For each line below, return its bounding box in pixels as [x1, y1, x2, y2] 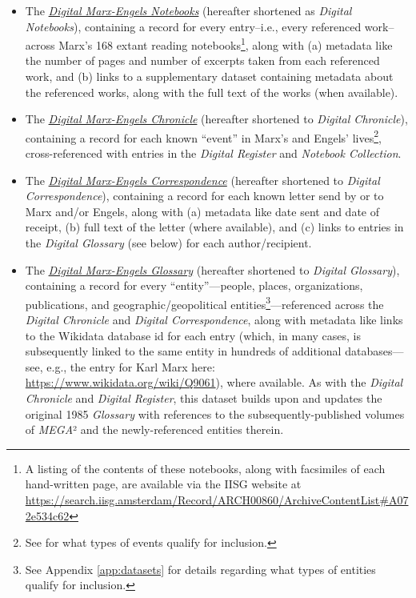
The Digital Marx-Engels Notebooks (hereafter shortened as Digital [25, 2, 352, 18]
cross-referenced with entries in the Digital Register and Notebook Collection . [25, 145, 402, 162]
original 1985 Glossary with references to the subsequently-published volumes [25, 405, 405, 422]
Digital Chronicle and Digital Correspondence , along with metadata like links [25, 311, 403, 328]
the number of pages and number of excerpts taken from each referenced [25, 52, 380, 69]
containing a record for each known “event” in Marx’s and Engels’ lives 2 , [25, 126, 382, 146]
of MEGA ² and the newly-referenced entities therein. [25, 421, 284, 438]
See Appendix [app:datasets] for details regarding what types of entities [25, 560, 376, 577]
